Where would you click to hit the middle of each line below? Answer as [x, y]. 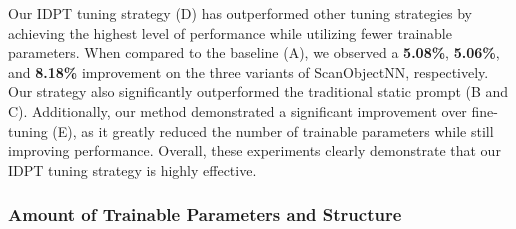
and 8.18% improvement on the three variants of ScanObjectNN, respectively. [248, 71]
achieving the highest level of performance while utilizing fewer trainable [230, 32]
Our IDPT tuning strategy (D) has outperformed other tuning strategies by [240, 13]
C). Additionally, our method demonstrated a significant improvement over [237, 110]
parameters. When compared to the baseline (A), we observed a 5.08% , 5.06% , [254, 52]
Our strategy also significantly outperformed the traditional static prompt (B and [258, 91]
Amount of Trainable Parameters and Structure [205, 214]
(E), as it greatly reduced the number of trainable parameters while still [273, 130]
